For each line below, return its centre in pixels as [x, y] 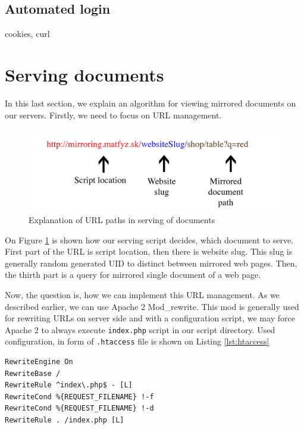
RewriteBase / [33, 373]
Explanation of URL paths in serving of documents [122, 220]
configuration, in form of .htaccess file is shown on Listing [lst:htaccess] [137, 341]
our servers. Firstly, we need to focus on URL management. [113, 115]
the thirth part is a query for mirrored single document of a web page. [133, 275]
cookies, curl [27, 34]
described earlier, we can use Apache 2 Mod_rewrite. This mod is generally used [152, 306]
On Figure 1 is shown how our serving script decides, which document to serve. [149, 239]
